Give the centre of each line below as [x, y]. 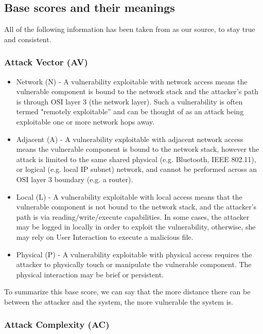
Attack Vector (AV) [46, 62]
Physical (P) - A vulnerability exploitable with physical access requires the [134, 254]
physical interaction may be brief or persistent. [90, 274]
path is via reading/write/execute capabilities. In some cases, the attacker [133, 216]
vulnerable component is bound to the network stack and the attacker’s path [137, 91]
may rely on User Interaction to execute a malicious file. [105, 236]
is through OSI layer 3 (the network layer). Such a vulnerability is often [129, 101]
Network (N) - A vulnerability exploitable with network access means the [132, 81]
